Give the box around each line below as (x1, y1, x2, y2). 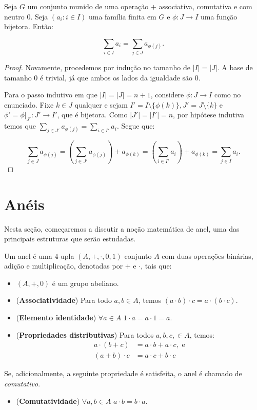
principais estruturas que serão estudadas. (4, 233, 136, 244)
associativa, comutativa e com (159, 1, 252, 11)
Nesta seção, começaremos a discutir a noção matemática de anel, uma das (4, 223, 240, 234)
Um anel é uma (4, 250, 52, 261)
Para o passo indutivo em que (4, 89, 97, 100)
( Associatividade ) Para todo (16, 295, 112, 305)
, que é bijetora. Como (57, 109, 128, 120)
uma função (200, 11, 238, 22)
